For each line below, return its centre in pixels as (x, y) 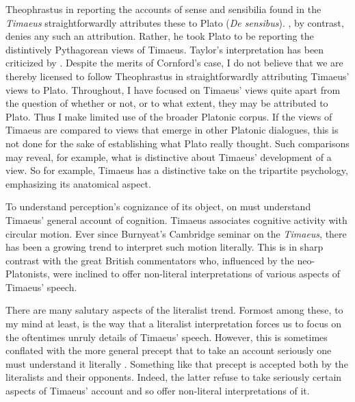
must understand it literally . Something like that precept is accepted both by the (177, 363)
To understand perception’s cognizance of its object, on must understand (158, 206)
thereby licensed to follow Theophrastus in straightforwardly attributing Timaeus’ (177, 76)
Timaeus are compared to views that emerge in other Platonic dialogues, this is (172, 130)
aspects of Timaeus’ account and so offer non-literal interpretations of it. (158, 391)
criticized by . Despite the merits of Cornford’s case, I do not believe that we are (174, 63)
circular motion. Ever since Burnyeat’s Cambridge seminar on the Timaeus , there (176, 233)
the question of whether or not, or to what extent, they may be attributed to (167, 103)
